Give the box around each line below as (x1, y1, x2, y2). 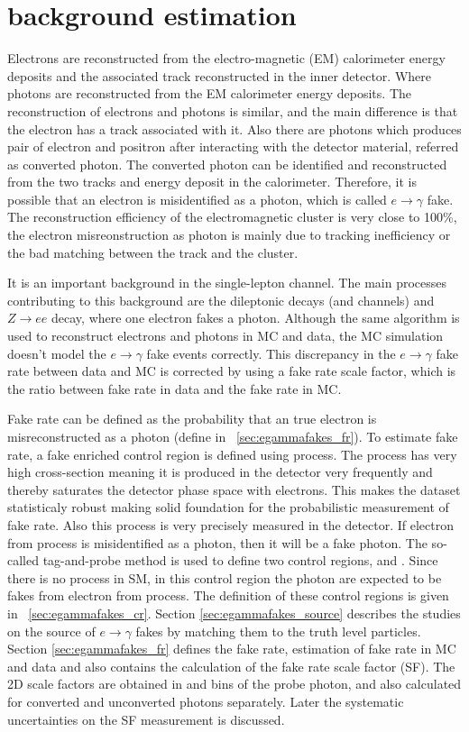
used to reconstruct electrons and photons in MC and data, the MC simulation (7, 326, 444, 345)
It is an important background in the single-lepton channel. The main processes (7, 273, 447, 292)
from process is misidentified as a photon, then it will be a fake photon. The (7, 533, 428, 552)
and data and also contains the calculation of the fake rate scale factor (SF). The (7, 656, 455, 675)
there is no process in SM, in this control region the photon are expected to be (7, 568, 442, 587)
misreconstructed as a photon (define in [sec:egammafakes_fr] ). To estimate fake (7, 427, 458, 445)
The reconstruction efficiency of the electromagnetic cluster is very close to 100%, (7, 207, 457, 226)
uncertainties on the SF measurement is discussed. (7, 709, 285, 728)
